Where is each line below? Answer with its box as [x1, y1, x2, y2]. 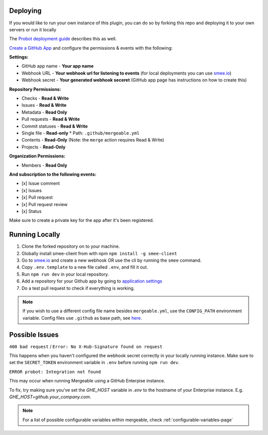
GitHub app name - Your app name [21, 63, 94, 69]
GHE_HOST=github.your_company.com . [9, 394, 91, 400]
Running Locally [9, 230, 61, 239]
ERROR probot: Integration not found [9, 369, 101, 374]
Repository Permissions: [9, 86, 62, 92]
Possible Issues [9, 330, 59, 339]
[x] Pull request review [21, 201, 68, 207]
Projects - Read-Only [21, 144, 66, 150]
